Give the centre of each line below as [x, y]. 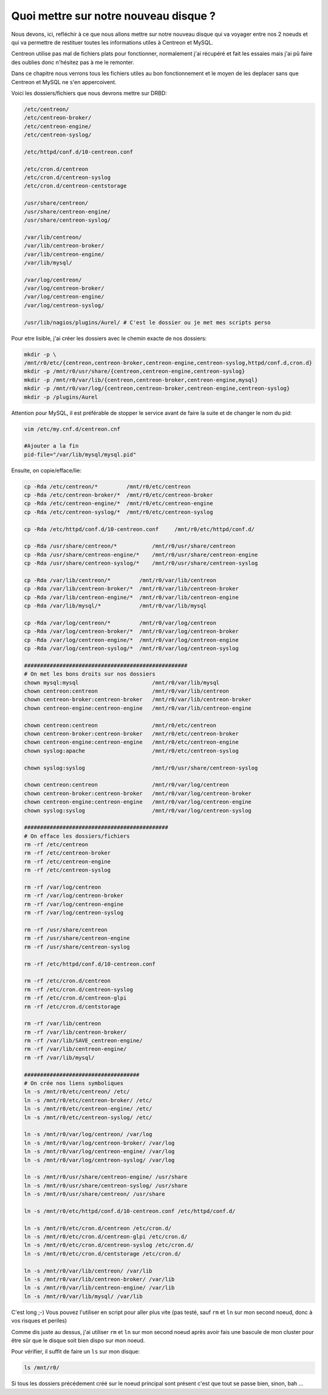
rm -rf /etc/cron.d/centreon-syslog [79, 989]
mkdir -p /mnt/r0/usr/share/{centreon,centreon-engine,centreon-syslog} [135, 371]
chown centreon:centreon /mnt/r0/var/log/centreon [127, 785]
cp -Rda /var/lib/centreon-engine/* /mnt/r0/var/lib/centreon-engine [132, 597]
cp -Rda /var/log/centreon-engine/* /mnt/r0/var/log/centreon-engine [132, 640]
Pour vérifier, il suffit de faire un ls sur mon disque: [75, 1352]
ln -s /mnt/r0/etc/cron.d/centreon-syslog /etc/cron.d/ [109, 1245]
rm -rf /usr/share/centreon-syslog [77, 947]
